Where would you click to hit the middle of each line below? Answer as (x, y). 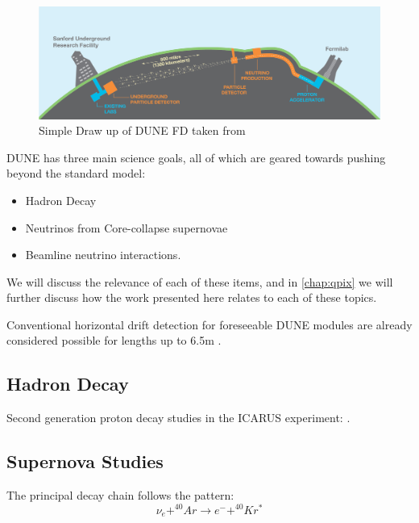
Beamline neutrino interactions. (103, 255)
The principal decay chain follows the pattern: (120, 495)
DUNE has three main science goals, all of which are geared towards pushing (196, 157)
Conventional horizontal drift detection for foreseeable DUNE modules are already (209, 324)
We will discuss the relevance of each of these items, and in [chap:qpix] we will (200, 281)
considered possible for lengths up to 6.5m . (114, 340)
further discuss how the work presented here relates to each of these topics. (192, 297)
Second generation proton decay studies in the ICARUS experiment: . (178, 418)
